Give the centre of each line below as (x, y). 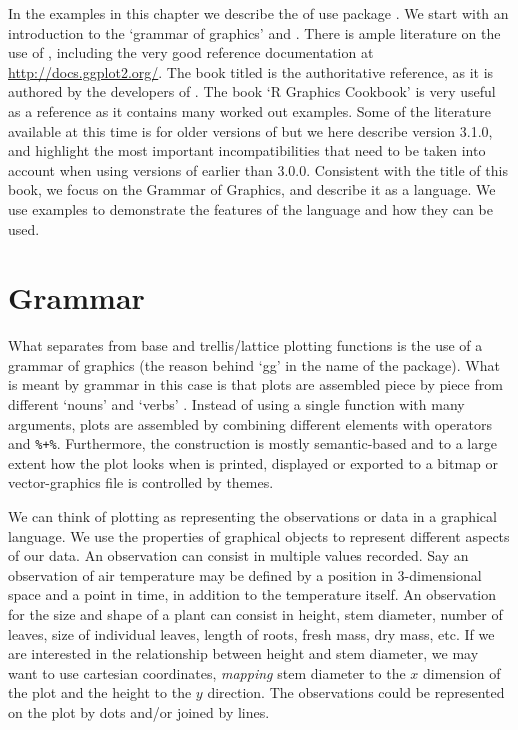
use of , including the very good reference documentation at (191, 52)
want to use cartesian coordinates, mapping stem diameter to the (207, 672)
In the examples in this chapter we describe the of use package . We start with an (258, 13)
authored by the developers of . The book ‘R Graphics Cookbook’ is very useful (252, 91)
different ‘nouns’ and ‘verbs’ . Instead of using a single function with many (236, 404)
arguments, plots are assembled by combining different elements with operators (250, 423)
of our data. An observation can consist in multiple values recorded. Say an (238, 555)
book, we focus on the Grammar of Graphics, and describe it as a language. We (252, 189)
